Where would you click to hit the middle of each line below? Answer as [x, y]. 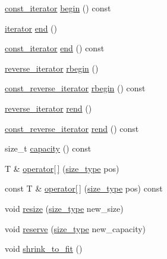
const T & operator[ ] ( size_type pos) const [84, 188]
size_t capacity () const [48, 148]
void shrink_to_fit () [44, 249]
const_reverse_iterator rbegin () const [75, 88]
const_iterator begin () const [58, 8]
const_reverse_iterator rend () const [72, 128]
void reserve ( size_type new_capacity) [75, 228]
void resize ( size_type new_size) [64, 208]
